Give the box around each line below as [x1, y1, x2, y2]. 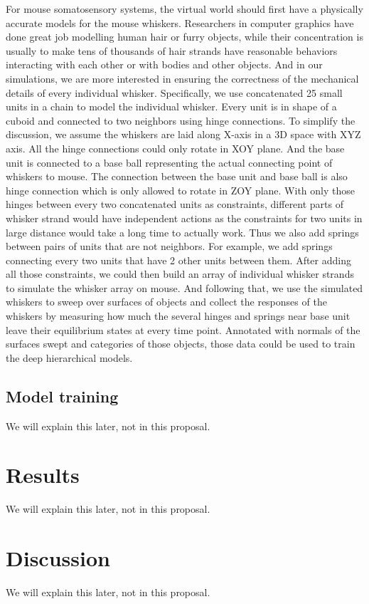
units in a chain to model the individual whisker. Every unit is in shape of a [6, 99, 337, 114]
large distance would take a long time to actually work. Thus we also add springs [6, 224, 359, 239]
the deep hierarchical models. [6, 350, 133, 365]
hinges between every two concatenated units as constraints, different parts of [6, 197, 344, 212]
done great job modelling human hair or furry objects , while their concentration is [6, 29, 363, 44]
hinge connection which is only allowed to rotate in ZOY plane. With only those [6, 182, 355, 197]
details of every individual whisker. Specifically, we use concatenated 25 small [6, 85, 343, 100]
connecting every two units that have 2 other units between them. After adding [6, 252, 351, 267]
